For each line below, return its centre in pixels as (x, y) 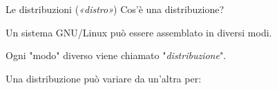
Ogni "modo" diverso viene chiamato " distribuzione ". (116, 55)
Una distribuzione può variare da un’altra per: (104, 78)
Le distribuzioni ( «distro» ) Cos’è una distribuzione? (115, 9)
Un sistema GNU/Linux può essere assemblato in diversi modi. (139, 32)
